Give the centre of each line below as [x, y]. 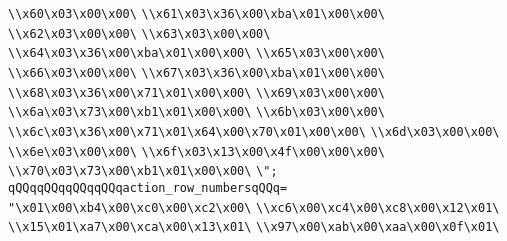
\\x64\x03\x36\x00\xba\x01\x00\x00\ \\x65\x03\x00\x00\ [196, 53]
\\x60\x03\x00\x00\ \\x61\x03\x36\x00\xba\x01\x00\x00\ [196, 14]
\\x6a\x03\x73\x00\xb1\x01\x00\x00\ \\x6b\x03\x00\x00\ [196, 112]
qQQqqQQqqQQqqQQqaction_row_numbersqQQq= [148, 187]
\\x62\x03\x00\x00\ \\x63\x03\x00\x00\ [139, 33]
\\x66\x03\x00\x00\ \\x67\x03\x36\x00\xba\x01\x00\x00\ [196, 72]
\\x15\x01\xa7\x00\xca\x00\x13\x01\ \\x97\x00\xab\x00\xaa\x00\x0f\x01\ [254, 227]
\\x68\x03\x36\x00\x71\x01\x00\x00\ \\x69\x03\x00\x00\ [196, 92]
